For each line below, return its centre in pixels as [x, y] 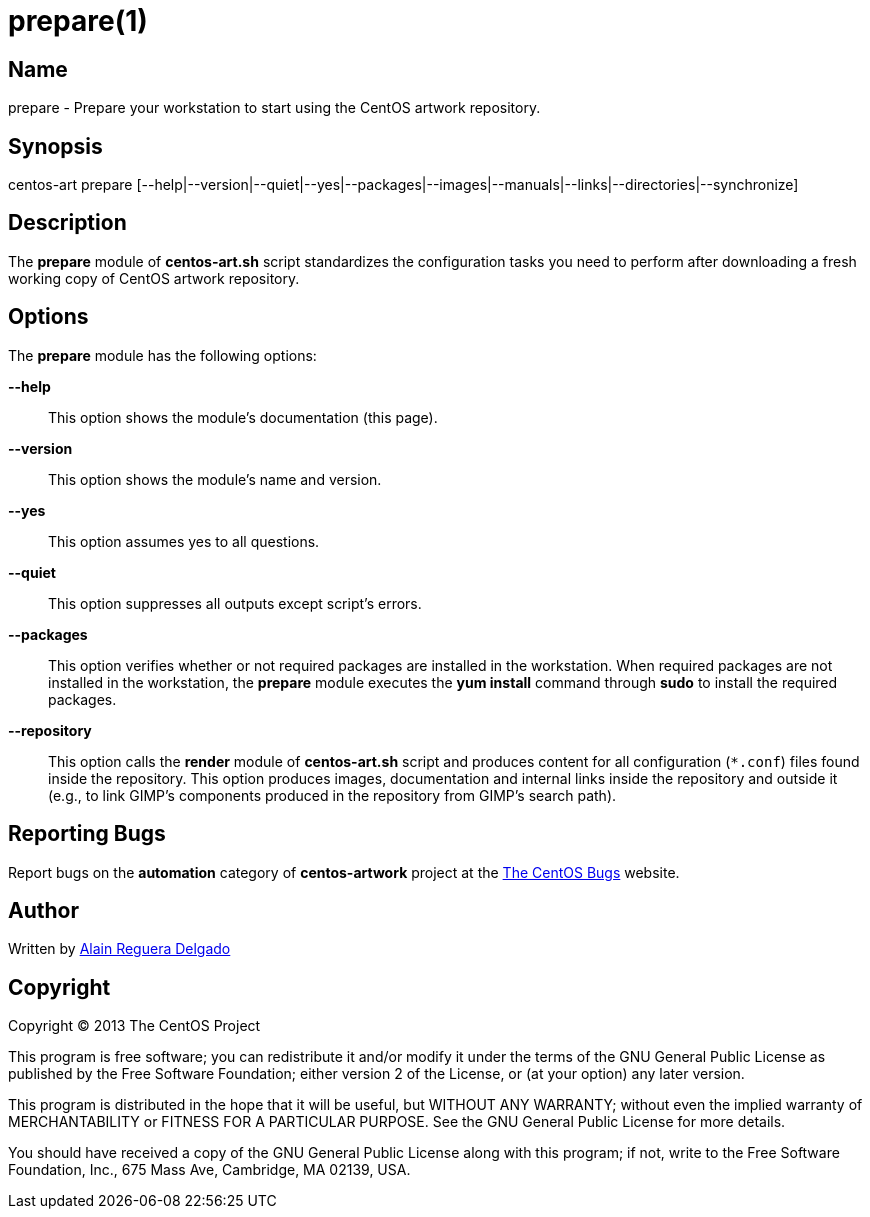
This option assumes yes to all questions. [184, 541]
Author [43, 910]
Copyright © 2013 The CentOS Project [134, 1026]
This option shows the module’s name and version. [215, 479]
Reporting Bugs [87, 834]
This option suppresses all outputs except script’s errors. [235, 603]
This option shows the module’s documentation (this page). [243, 417]
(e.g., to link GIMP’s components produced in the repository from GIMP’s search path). [332, 795]
